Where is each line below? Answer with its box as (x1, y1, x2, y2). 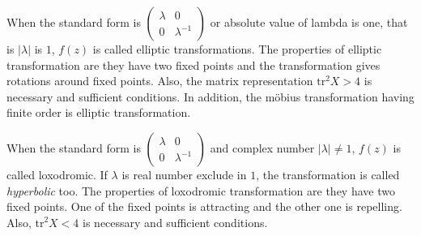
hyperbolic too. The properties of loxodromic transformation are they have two (6, 182, 395, 199)
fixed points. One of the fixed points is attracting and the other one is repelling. (6, 198, 402, 215)
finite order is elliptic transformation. (6, 104, 191, 121)
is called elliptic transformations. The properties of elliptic (92, 41, 382, 57)
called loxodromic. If (6, 165, 108, 182)
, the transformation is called (256, 165, 400, 182)
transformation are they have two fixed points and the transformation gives (6, 56, 381, 73)
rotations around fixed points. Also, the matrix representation (6, 72, 313, 89)
